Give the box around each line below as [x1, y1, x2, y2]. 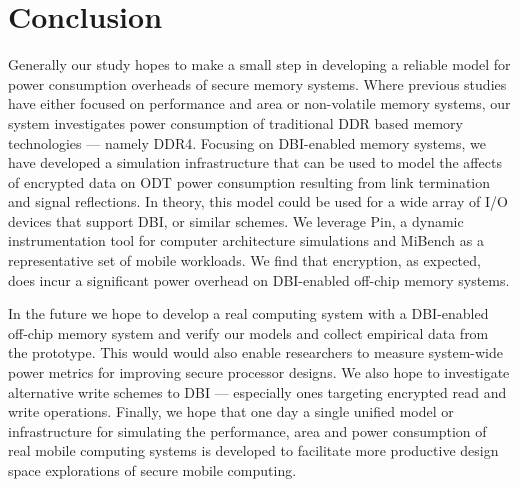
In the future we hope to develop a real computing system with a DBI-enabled [8, 303, 489, 324]
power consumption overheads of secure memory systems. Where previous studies [8, 73, 507, 94]
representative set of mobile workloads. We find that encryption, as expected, [8, 250, 481, 271]
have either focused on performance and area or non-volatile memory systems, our [8, 93, 511, 114]
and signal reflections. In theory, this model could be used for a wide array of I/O [8, 191, 508, 212]
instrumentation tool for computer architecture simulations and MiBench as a [8, 230, 484, 251]
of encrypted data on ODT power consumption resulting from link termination [8, 171, 491, 192]
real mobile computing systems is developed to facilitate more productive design [8, 440, 499, 461]
